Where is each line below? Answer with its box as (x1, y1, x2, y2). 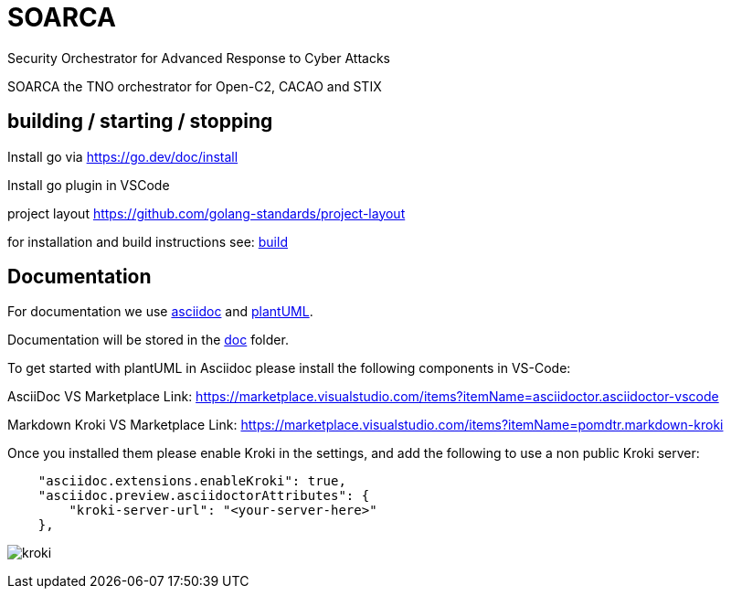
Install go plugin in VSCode (7, 176, 170, 193)
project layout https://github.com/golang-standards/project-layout (7, 205, 406, 221)
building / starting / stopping (7, 110, 273, 133)
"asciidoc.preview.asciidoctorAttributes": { (37, 488, 370, 504)
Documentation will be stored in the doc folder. (7, 332, 289, 348)
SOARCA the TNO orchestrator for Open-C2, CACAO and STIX (7, 78, 382, 94)
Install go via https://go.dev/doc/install (7, 148, 238, 165)
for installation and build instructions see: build (7, 233, 288, 250)
